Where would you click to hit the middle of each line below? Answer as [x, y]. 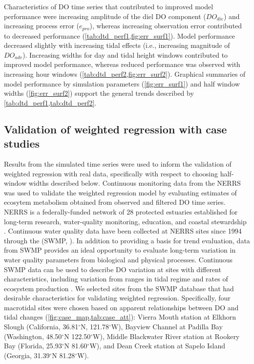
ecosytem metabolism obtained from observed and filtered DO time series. [115, 202]
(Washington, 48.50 [33, 336]
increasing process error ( [42, 26]
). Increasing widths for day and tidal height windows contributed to [125, 54]
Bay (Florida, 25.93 [33, 346]
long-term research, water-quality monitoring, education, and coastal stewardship [125, 221]
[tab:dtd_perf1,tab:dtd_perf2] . [50, 102]
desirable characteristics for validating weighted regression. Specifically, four [117, 298]
